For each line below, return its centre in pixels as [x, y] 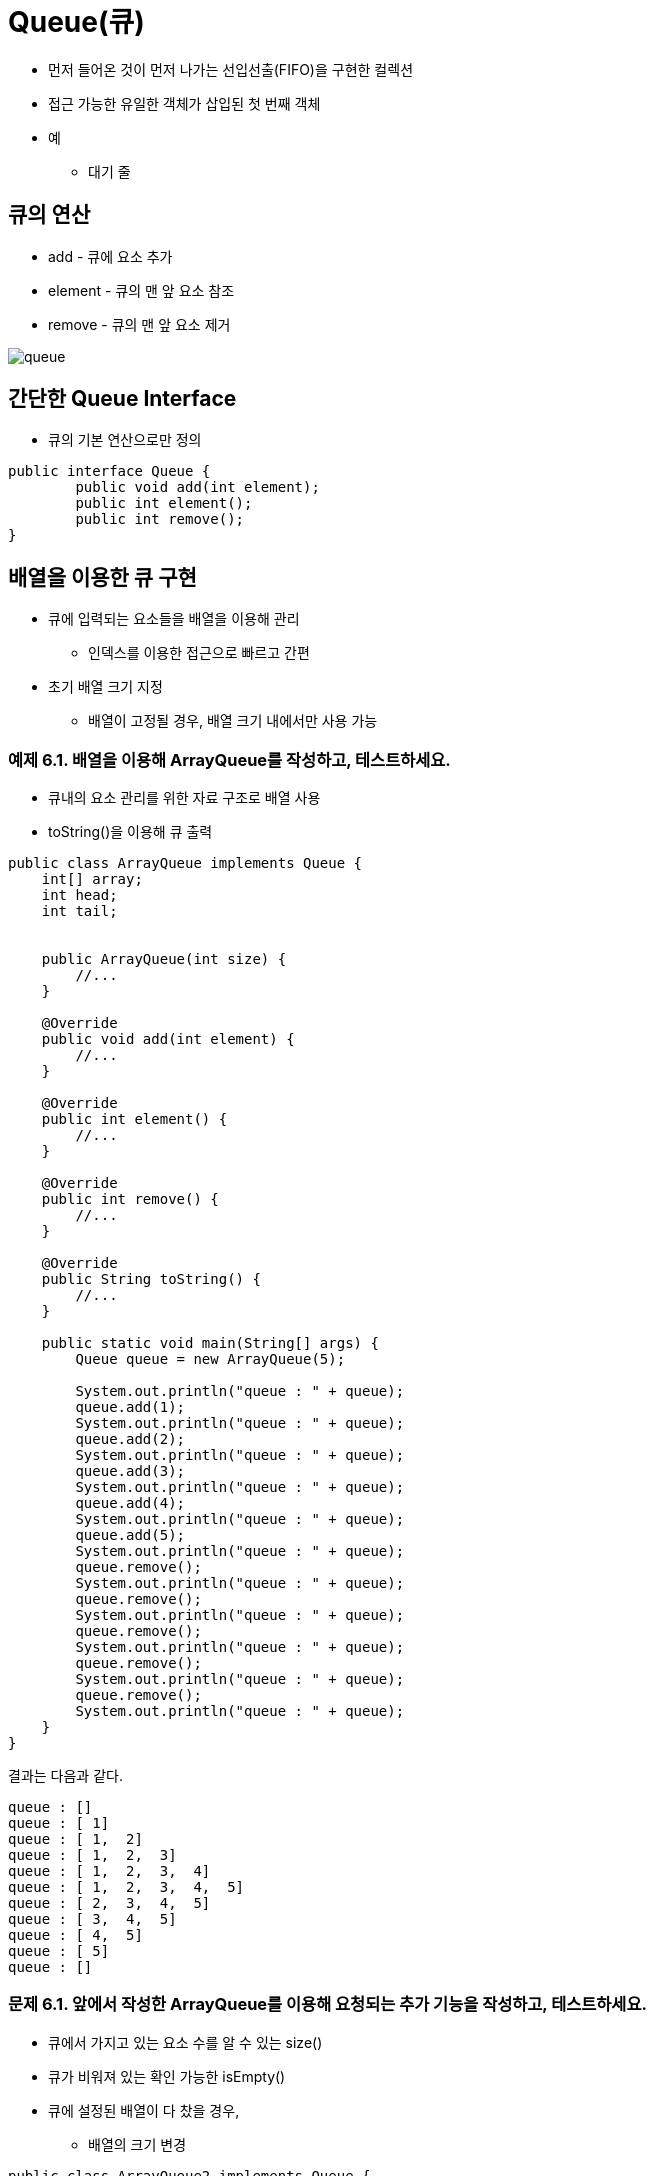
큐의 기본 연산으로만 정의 [125, 440]
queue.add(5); [130, 1535]
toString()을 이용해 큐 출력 [130, 832]
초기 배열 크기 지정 [105, 687]
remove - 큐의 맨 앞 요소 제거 [139, 324]
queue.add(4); [130, 1503]
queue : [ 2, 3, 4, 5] [109, 1903]
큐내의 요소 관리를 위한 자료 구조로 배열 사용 [184, 798]
